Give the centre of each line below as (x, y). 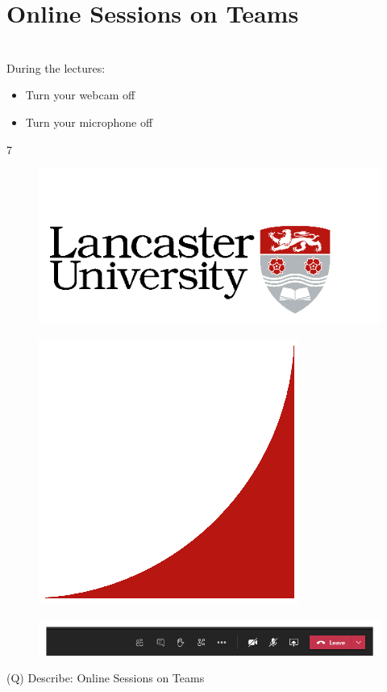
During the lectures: (56, 67)
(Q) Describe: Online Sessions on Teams (106, 678)
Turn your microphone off (89, 122)
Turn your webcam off (80, 95)
